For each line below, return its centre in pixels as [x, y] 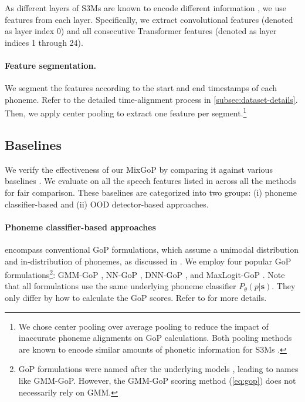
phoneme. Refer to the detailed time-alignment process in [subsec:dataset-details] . [151, 99]
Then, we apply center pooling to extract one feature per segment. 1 [126, 112]
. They [284, 286]
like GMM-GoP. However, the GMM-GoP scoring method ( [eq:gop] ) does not [157, 380]
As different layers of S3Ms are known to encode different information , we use [145, 8]
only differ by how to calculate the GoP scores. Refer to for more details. [136, 298]
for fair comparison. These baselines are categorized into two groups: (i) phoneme [151, 192]
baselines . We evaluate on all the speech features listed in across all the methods [150, 181]
